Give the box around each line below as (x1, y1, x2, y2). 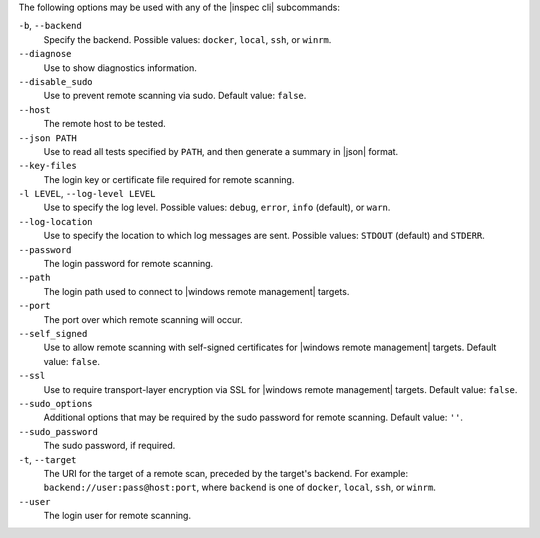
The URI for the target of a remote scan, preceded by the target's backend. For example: (43, 467, 409, 479)
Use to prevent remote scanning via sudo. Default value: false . (43, 90, 307, 102)
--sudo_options (18, 398, 94, 409)
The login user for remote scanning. (43, 510, 192, 522)
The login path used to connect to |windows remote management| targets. (43, 285, 350, 297)
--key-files (18, 160, 77, 172)
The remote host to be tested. (43, 118, 167, 130)
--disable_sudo (18, 76, 94, 87)
